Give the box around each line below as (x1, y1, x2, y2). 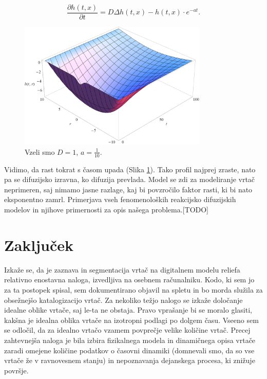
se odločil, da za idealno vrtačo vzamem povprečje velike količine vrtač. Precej (4, 324, 251, 335)
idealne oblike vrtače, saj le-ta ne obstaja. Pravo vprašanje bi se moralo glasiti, (4, 304, 252, 315)
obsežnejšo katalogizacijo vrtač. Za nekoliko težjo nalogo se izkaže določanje (4, 294, 243, 305)
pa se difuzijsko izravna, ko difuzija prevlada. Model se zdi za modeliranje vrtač (4, 174, 255, 185)
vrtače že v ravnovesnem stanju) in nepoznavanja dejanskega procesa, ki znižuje (4, 355, 255, 366)
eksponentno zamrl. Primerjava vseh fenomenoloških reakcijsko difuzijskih (4, 194, 236, 205)
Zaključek (4, 234, 74, 255)
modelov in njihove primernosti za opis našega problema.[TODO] (4, 204, 209, 215)
